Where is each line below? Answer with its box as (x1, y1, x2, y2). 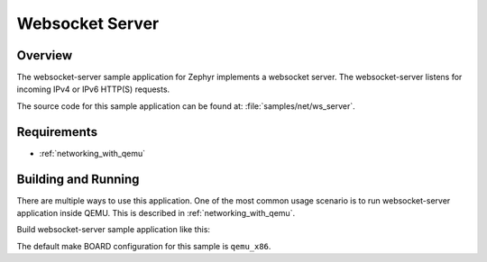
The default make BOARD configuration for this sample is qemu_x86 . (16, 240, 271, 251)
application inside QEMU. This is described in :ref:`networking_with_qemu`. (16, 208, 296, 219)
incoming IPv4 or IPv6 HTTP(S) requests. (16, 84, 170, 95)
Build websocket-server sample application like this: (16, 224, 211, 235)
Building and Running (16, 171, 140, 186)
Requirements (16, 124, 98, 140)
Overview (16, 48, 73, 63)
